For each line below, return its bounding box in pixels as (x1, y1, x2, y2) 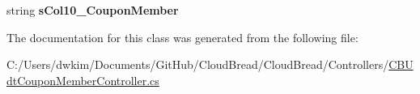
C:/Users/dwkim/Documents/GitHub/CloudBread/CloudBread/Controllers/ (6, 56, 389, 73)
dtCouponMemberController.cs (6, 71, 159, 88)
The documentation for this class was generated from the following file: (6, 28, 358, 45)
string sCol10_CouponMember (6, 2, 179, 18)
